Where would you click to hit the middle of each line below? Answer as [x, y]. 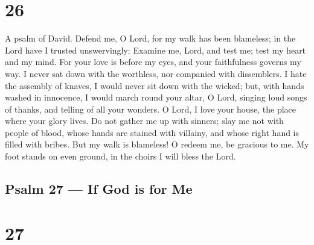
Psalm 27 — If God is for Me [99, 189]
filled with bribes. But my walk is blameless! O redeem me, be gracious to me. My [157, 144]
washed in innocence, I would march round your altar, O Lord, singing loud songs [156, 97]
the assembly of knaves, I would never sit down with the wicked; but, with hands [155, 85]
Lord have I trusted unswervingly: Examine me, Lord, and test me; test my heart [155, 50]
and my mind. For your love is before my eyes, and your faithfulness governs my [153, 62]
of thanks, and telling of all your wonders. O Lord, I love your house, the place [151, 109]
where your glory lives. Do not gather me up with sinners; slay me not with [144, 121]
